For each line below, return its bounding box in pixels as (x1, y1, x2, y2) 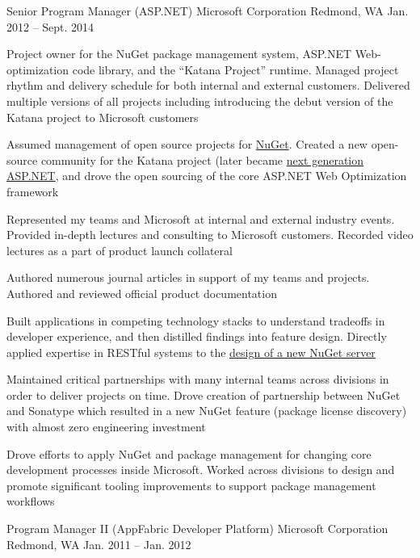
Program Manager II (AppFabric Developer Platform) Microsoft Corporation (6, 520, 388, 537)
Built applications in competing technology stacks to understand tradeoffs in (6, 312, 385, 329)
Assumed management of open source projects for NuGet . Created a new (6, 136, 367, 153)
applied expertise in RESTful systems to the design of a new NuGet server (6, 343, 376, 360)
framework (6, 183, 59, 199)
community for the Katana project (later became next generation (40, 151, 364, 168)
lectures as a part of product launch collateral (6, 241, 233, 258)
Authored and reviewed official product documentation (6, 284, 277, 301)
